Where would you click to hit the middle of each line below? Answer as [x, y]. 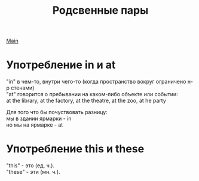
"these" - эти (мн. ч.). [33, 172]
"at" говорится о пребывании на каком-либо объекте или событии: [92, 94]
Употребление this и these [75, 149]
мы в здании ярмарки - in [39, 119]
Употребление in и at [61, 65]
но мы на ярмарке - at [35, 125]
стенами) [23, 88]
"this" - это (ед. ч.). [30, 165]
